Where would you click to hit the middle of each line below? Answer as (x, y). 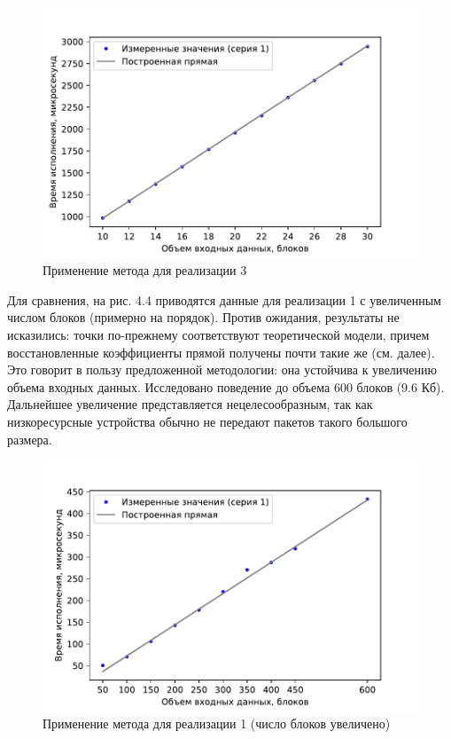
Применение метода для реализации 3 (145, 270)
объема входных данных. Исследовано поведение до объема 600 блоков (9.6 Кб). (226, 386)
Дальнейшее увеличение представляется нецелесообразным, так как (190, 404)
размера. (30, 439)
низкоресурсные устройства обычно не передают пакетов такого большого (207, 421)
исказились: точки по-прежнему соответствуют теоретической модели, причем (218, 335)
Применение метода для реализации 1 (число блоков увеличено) (217, 723)
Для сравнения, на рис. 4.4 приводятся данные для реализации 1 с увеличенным (224, 299)
